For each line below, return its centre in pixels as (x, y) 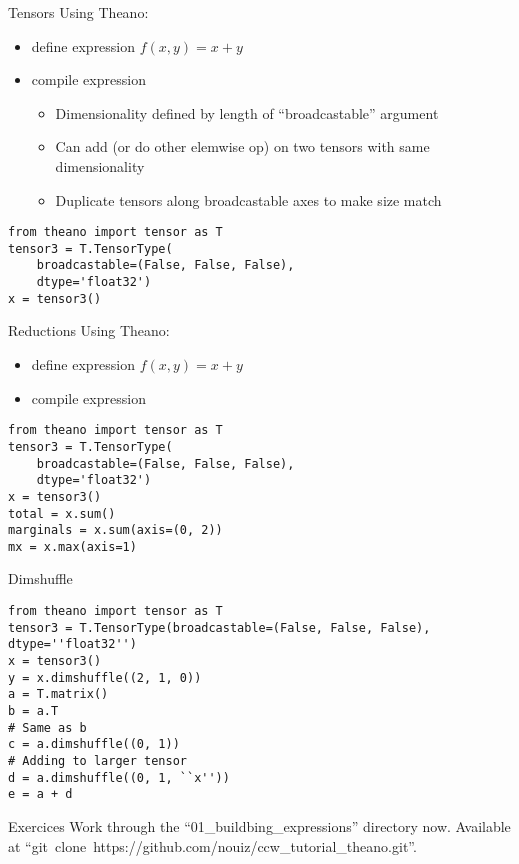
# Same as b (47, 727)
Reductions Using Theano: (89, 330)
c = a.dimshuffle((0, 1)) (94, 744)
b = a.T (33, 711)
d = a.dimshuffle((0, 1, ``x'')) (119, 777)
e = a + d (40, 794)
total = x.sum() (62, 513)
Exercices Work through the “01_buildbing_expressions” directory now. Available (259, 825)
